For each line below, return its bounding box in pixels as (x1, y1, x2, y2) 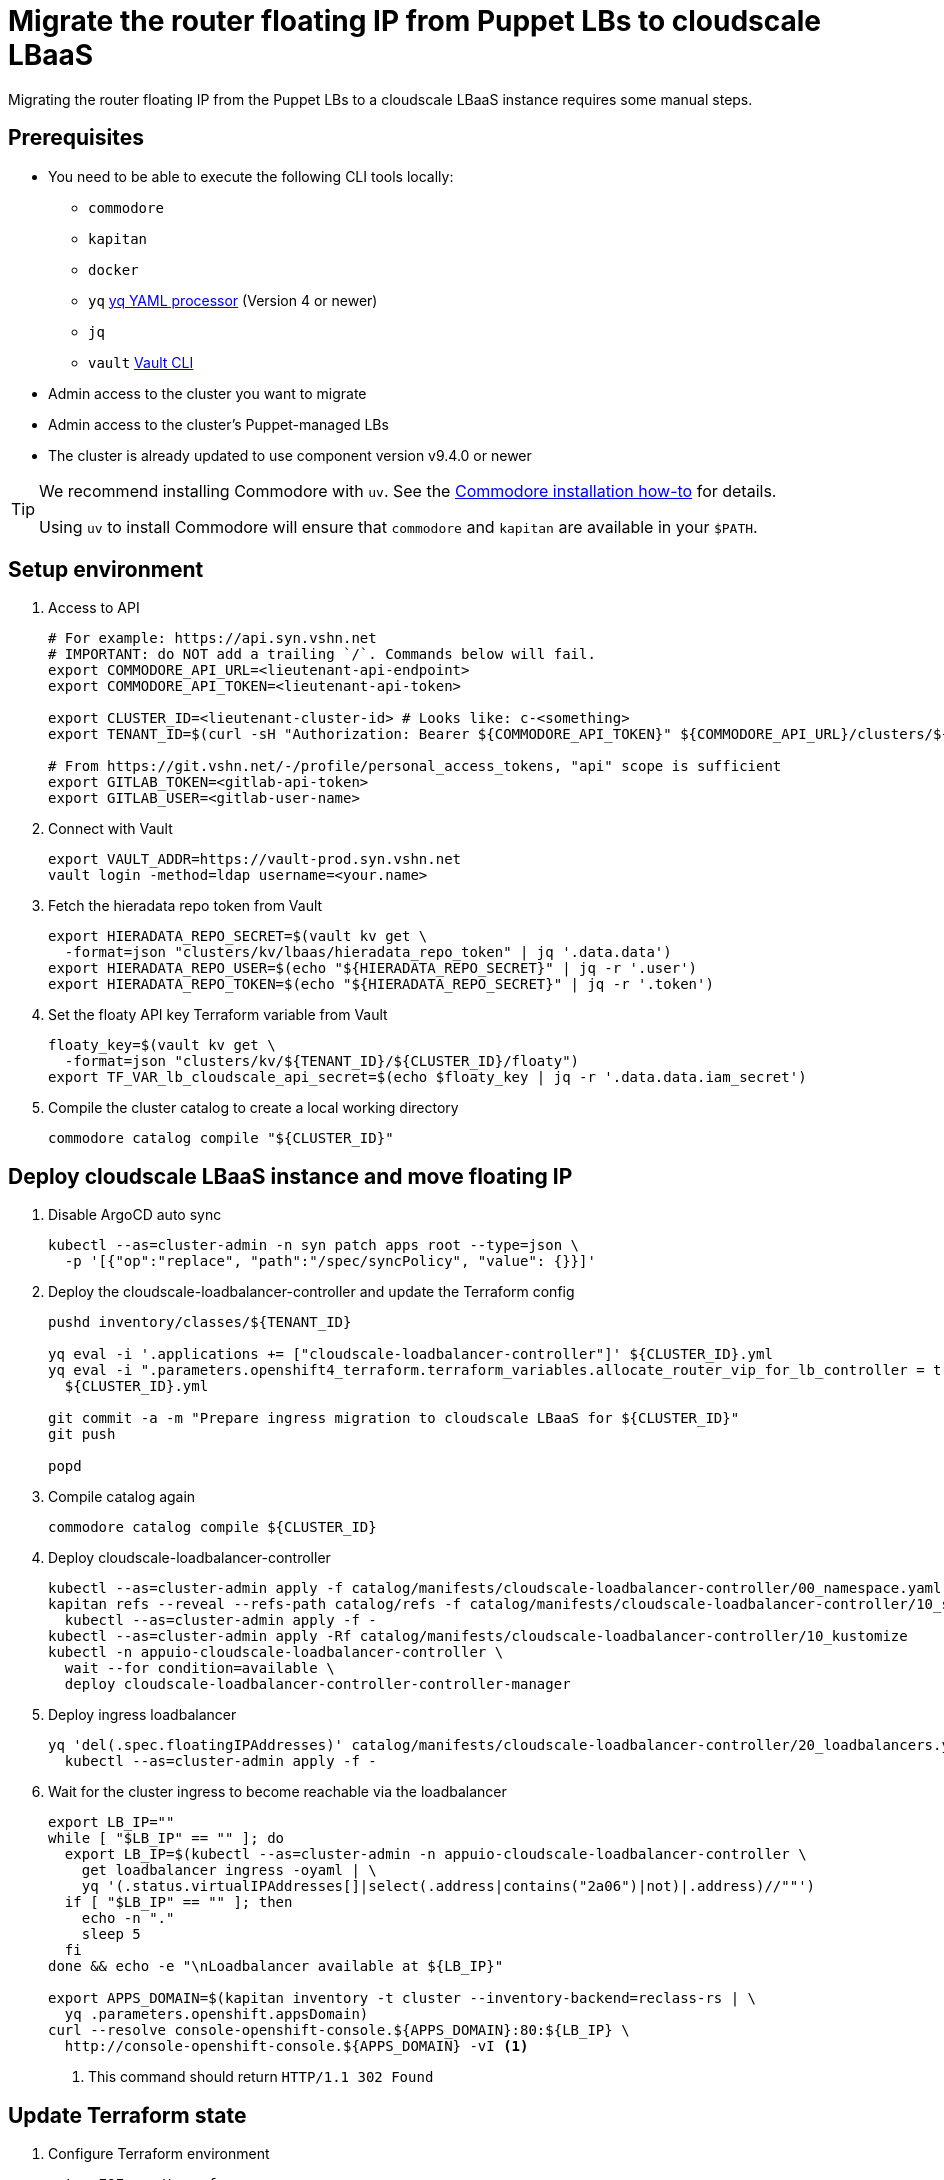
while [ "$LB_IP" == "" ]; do (48, 1830, 285, 1847)
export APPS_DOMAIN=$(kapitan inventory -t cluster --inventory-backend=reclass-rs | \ (48, 1990, 757, 2007)
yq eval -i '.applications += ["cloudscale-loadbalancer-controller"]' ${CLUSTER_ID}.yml (48, 1346, 773, 1363)
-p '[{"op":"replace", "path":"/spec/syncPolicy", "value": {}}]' (64, 1253, 596, 1270)
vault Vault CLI (88, 353, 194, 371)
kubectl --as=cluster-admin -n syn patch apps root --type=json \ (48, 1237, 580, 1254)
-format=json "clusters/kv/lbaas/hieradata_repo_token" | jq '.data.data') (64, 944, 672, 961)
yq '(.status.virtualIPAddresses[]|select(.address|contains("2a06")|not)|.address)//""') (81, 1878, 816, 1895)
